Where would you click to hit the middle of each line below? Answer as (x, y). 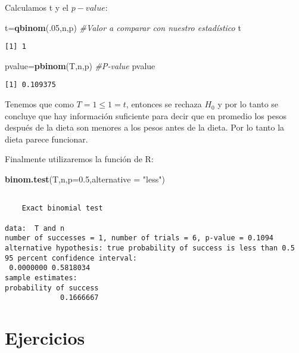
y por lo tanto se (248, 104)
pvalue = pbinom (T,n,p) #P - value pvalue (80, 65)
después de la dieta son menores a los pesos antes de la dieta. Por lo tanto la (145, 127)
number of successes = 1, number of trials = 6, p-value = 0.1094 (139, 238)
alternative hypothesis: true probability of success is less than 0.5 (150, 248)
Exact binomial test (62, 208)
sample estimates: (41, 278)
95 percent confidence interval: (71, 258)
